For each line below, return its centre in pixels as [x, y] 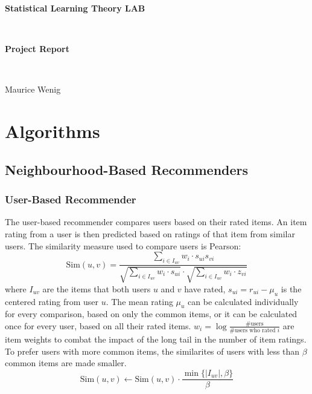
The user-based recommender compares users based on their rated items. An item [156, 222]
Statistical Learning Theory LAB [75, 8]
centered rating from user [52, 301]
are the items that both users [97, 288]
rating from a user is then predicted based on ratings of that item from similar [150, 233]
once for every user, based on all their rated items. [98, 325]
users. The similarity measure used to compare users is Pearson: [123, 245]
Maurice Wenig [33, 89]
